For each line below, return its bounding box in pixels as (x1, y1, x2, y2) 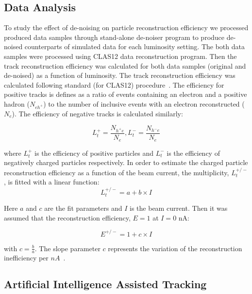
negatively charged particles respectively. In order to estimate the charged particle (4, 157, 248, 167)
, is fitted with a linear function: (4, 177, 100, 187)
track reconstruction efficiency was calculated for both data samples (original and (4, 60, 246, 71)
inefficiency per (4, 253, 49, 263)
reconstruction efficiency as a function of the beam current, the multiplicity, (4, 167, 229, 177)
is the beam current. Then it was (130, 202, 228, 213)
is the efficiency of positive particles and (34, 147, 153, 158)
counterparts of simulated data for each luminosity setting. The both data (24, 41, 245, 52)
